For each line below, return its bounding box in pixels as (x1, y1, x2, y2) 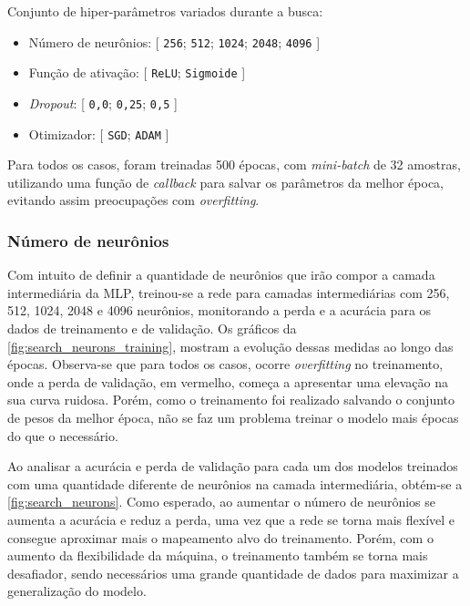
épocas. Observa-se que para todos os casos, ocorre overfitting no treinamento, (7, 354, 444, 374)
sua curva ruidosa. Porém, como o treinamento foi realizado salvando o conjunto (7, 390, 455, 409)
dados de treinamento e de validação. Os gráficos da (7, 319, 297, 337)
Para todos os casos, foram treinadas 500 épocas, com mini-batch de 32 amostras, (7, 155, 461, 174)
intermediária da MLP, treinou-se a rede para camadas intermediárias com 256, (7, 282, 450, 302)
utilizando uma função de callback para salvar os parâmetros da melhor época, (7, 172, 444, 191)
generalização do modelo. (7, 581, 147, 601)
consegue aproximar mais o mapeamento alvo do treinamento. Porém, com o (7, 528, 434, 547)
